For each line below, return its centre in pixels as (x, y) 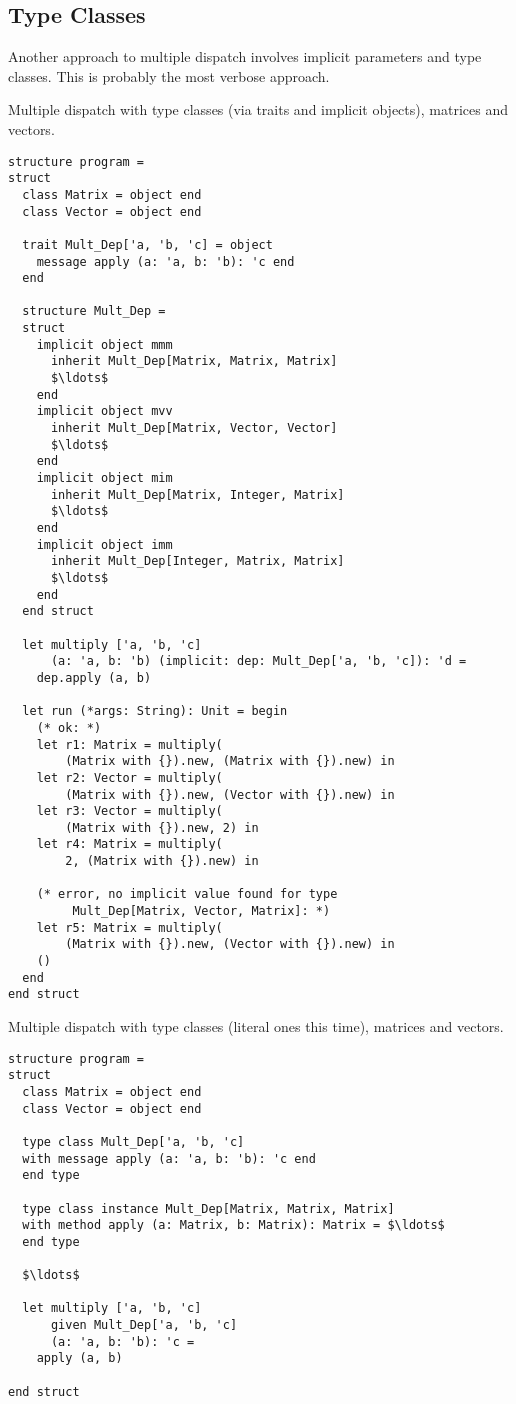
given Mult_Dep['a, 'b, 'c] (144, 1325)
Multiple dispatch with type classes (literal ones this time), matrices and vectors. (256, 1026)
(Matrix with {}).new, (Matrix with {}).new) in (230, 761)
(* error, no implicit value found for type (187, 894)
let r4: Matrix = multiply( (129, 844)
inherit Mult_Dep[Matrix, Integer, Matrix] (197, 494)
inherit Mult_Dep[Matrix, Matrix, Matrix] (194, 361)
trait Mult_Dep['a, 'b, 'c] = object (147, 244)
